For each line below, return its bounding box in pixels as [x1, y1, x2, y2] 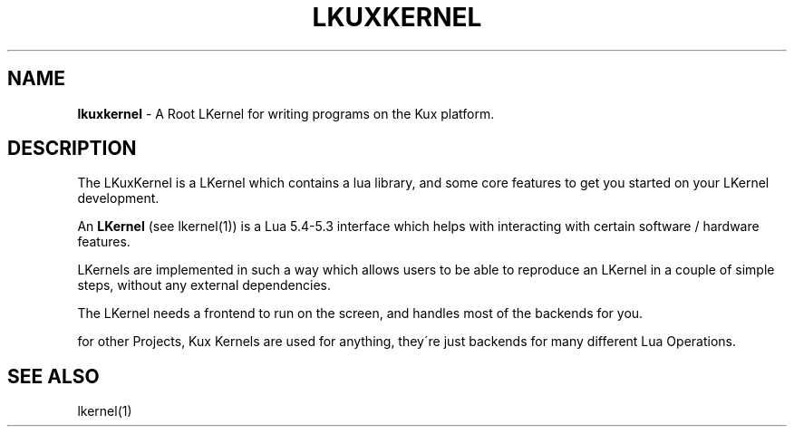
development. [77, 190, 160, 207]
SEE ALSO [7, 364, 100, 388]
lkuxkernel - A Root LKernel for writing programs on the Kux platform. [77, 105, 495, 121]
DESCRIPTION [7, 137, 137, 160]
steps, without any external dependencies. [77, 277, 331, 294]
